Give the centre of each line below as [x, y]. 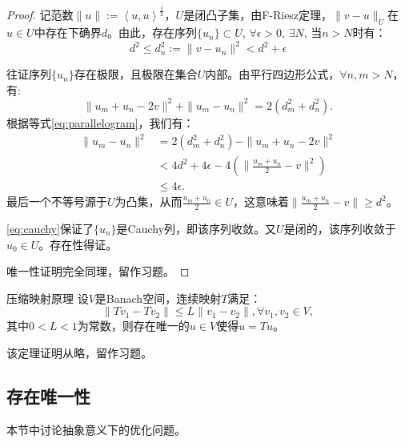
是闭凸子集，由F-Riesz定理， [258, 15]
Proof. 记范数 [40, 15]
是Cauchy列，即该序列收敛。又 [196, 228]
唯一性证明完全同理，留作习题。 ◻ [98, 271]
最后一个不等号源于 [57, 201]
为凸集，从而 [148, 201]
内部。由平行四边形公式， [273, 74]
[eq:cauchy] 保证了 [50, 228]
